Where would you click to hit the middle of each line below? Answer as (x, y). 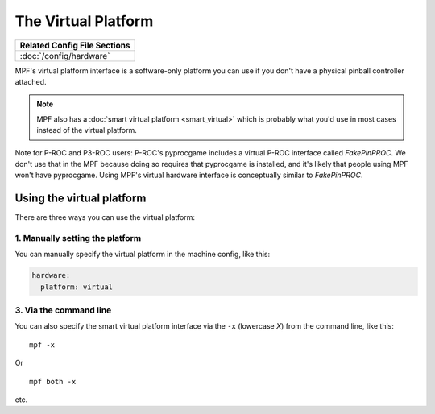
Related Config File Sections (75, 45)
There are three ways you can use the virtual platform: (105, 217)
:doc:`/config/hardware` (65, 56)
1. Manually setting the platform (78, 238)
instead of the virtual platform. (87, 130)
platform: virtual (77, 287)
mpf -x (42, 345)
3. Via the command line (63, 310)
